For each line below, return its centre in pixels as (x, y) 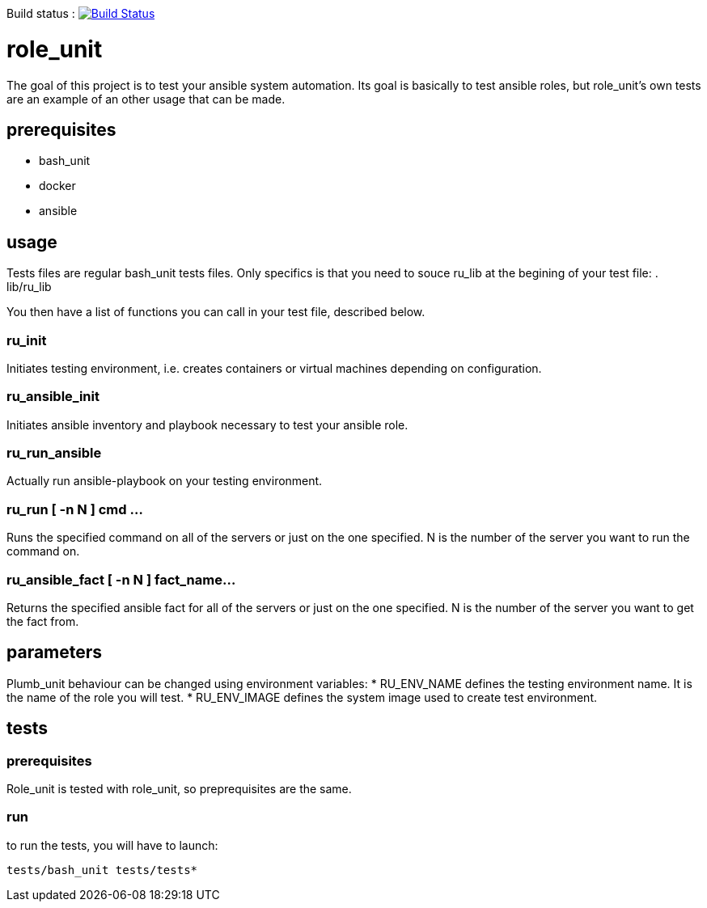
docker (57, 186)
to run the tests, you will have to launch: (112, 845)
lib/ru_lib (29, 287)
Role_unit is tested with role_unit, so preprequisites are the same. (179, 789)
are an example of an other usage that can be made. (146, 99)
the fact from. (43, 621)
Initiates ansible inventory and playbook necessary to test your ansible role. (207, 424)
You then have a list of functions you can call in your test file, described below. (216, 312)
